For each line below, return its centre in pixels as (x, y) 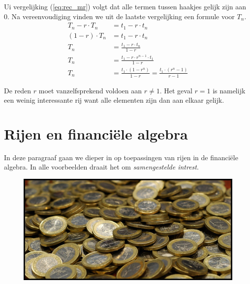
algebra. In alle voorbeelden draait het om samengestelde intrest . (101, 167)
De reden (18, 90)
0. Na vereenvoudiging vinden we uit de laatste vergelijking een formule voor (119, 16)
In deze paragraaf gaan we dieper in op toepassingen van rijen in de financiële (121, 157)
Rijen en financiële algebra (96, 133)
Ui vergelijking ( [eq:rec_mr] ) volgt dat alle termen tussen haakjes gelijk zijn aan (125, 6)
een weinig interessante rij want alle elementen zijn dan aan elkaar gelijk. (114, 100)
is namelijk (229, 90)
